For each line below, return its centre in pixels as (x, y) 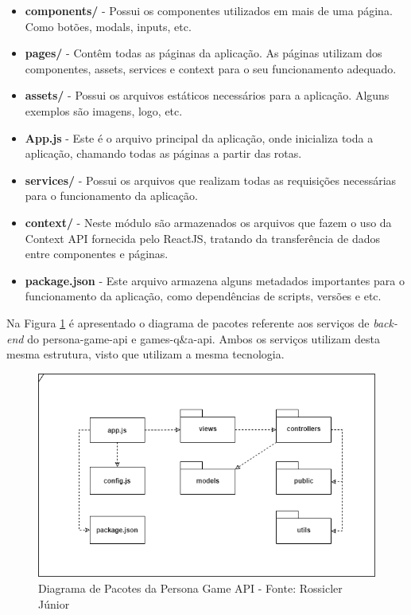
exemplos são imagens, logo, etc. (104, 110)
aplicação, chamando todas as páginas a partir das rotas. (163, 153)
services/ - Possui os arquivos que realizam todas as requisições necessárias (211, 180)
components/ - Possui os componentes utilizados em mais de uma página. (209, 10)
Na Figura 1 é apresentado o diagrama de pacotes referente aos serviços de (188, 322)
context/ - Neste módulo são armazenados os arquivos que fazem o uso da (208, 222)
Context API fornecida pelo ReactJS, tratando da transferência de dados (202, 238)
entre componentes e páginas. (97, 254)
